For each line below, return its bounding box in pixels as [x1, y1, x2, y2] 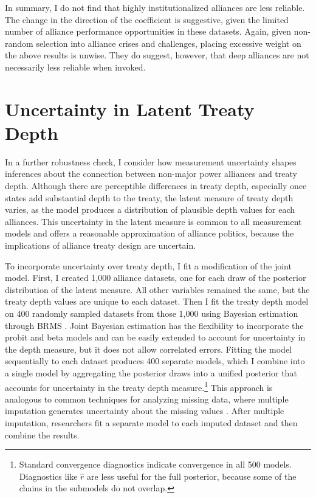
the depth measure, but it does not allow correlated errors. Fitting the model [5, 342, 292, 355]
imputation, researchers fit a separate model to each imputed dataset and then [5, 417, 298, 429]
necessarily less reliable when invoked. [5, 60, 146, 73]
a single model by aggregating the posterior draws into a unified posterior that [5, 366, 297, 379]
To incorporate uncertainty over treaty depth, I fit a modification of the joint [5, 259, 292, 272]
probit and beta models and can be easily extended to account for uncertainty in [5, 331, 306, 344]
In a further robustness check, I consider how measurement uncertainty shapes [5, 155, 297, 168]
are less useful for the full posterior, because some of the [87, 469, 297, 482]
